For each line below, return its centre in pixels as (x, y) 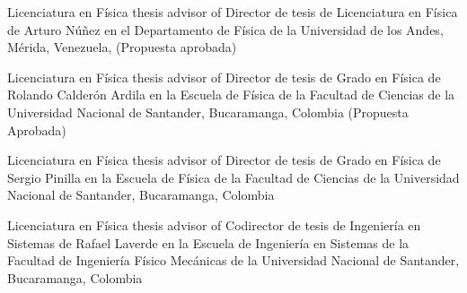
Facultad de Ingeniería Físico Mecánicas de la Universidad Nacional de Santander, (233, 260)
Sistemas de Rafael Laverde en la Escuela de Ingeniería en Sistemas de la (208, 242)
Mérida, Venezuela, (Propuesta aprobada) (122, 47)
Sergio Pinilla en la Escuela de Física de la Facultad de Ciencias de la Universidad (233, 177)
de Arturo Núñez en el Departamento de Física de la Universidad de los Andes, (225, 29)
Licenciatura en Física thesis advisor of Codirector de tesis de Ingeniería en (214, 224)
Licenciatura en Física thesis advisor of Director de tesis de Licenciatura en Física (233, 12)
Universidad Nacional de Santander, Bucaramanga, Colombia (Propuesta (208, 112)
